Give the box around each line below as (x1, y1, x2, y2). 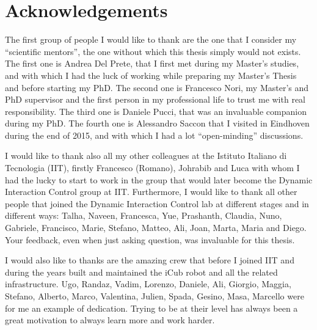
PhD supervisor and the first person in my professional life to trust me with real (5, 93, 306, 106)
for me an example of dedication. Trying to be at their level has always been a (5, 301, 298, 314)
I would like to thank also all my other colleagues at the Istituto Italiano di (5, 149, 287, 162)
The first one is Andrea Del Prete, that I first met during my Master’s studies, (5, 57, 299, 70)
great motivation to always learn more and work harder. (5, 313, 215, 326)
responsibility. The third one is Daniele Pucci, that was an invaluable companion (5, 105, 307, 117)
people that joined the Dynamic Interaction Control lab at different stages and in (5, 197, 309, 210)
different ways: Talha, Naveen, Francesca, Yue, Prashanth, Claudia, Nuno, (5, 209, 282, 222)
